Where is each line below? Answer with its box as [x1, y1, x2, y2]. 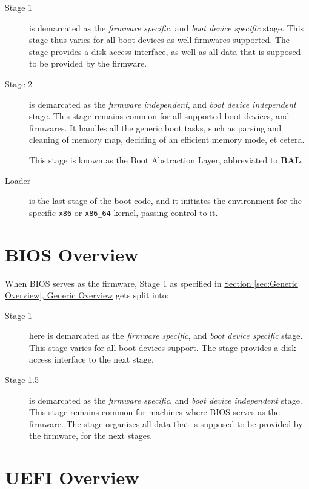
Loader [5, 174, 31, 186]
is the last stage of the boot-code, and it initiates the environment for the [29, 194, 302, 207]
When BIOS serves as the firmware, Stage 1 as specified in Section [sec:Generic [5, 277, 298, 289]
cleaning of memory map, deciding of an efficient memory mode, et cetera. [29, 133, 305, 146]
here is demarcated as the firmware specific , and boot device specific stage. [29, 329, 303, 342]
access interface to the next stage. [29, 353, 154, 366]
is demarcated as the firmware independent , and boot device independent [29, 97, 296, 110]
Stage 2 [5, 77, 33, 90]
